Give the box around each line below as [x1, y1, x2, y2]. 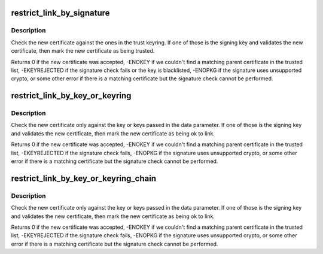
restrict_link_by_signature [11, 8, 110, 18]
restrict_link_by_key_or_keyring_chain [11, 173, 157, 183]
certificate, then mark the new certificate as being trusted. [11, 47, 155, 55]
